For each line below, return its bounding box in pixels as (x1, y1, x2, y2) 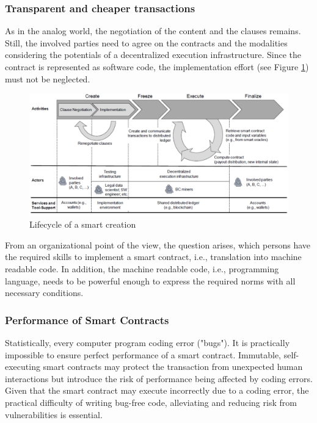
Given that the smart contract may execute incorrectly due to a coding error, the (5, 384, 309, 397)
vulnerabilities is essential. (5, 408, 103, 421)
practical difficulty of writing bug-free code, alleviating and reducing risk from (5, 396, 297, 408)
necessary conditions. (5, 286, 84, 299)
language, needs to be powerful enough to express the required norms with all (5, 274, 296, 287)
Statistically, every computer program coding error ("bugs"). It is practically (5, 336, 290, 349)
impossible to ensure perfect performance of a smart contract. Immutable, (5, 348, 282, 361)
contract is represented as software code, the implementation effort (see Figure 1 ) (5, 60, 309, 73)
